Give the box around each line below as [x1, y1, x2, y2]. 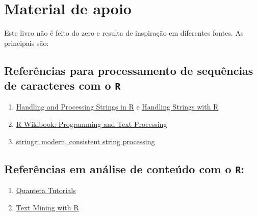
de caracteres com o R [4, 77, 121, 93]
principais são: [4, 37, 49, 48]
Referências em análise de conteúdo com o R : [4, 160, 245, 176]
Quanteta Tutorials [16, 185, 76, 196]
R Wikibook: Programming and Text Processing [16, 119, 167, 129]
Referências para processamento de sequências [4, 62, 253, 78]
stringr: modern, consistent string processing [16, 136, 155, 146]
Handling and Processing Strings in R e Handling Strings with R [16, 101, 219, 112]
